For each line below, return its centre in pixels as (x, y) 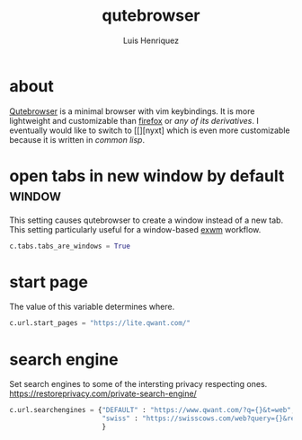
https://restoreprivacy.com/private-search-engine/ (103, 394)
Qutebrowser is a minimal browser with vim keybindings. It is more (132, 111)
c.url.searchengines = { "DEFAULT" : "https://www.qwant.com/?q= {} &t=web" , (152, 410)
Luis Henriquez (151, 40)
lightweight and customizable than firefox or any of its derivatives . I (134, 120)
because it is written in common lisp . (77, 139)
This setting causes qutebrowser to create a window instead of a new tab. (147, 220)
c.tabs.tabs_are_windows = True (70, 246)
